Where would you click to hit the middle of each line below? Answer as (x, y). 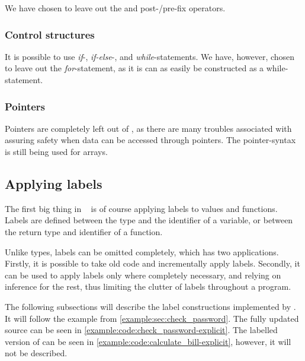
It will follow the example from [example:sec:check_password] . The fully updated (152, 318)
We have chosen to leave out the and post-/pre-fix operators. (115, 8)
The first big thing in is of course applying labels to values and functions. (141, 208)
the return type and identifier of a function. (84, 231)
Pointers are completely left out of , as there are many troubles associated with (148, 128)
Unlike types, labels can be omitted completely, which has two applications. (142, 251)
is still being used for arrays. (56, 151)
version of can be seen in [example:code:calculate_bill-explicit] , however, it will (148, 341)
